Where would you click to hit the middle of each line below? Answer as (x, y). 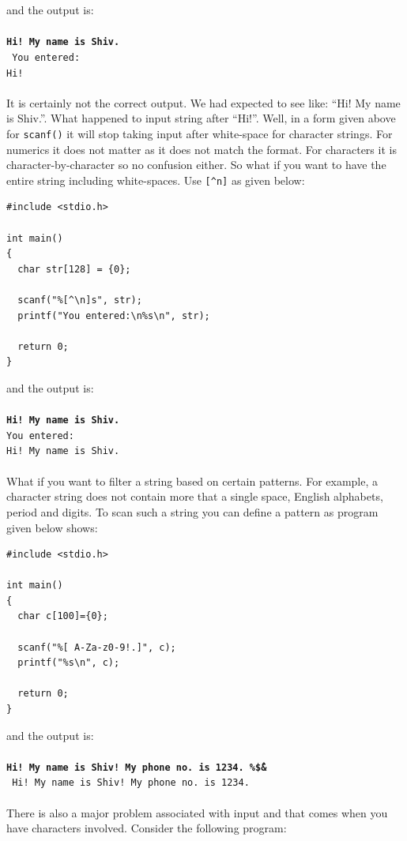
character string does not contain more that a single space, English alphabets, (195, 496)
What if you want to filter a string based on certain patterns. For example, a (192, 481)
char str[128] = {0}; (74, 269)
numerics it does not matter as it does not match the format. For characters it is (202, 149)
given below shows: (52, 527)
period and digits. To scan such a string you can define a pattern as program (192, 511)
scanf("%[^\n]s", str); (80, 300)
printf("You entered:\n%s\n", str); (114, 315)
